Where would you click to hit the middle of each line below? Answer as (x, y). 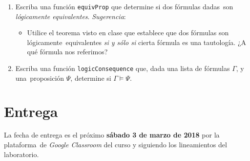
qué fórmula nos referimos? (67, 52)
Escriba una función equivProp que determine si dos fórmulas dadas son (124, 6)
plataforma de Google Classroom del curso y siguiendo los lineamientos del (115, 144)
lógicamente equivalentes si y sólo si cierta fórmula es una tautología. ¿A (136, 42)
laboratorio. (21, 154)
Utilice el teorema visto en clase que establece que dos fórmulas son (128, 33)
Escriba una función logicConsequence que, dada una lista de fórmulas (123, 68)
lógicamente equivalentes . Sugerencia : (71, 16)
